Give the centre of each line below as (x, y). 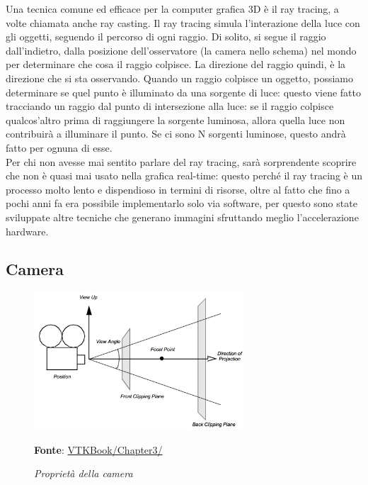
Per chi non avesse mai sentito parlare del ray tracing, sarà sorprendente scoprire (181, 161)
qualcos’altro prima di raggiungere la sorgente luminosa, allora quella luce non (176, 119)
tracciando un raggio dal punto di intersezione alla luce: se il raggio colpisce (170, 106)
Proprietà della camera (84, 473)
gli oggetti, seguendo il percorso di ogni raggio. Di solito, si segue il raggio (166, 37)
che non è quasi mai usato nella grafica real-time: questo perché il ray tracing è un (184, 175)
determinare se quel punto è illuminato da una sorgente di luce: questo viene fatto (184, 92)
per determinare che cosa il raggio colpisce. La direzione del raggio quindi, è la (176, 64)
